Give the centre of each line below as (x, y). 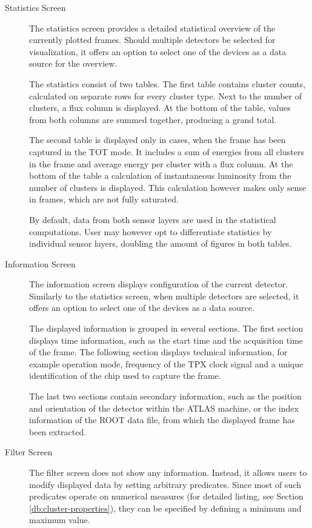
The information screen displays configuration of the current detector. (159, 284)
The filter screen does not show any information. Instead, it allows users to (168, 472)
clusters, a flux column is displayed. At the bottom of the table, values (160, 108)
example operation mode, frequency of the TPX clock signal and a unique (166, 363)
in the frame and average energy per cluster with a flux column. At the (161, 163)
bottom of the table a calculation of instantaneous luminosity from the (160, 175)
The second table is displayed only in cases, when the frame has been (158, 140)
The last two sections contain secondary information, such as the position (165, 396)
